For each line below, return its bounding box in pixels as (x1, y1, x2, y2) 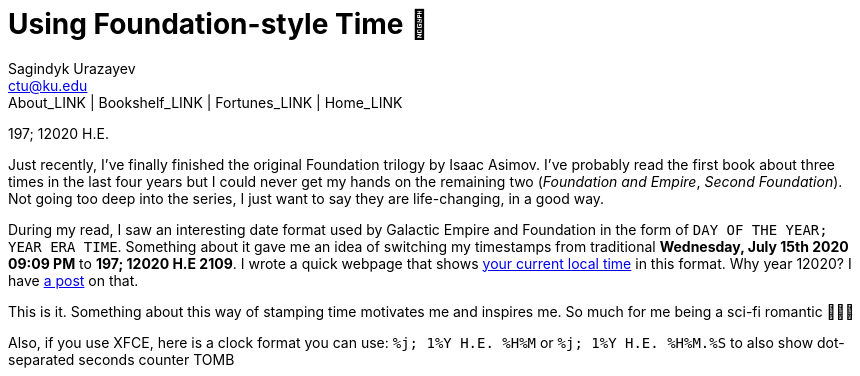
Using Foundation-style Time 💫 (8, 7, 429, 41)
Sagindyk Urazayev (8, 59, 136, 77)
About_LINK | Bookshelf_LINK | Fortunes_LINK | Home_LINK (8, 93, 403, 111)
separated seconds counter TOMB (8, 350, 235, 368)
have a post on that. (8, 271, 139, 289)
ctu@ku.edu (8, 76, 88, 94)
